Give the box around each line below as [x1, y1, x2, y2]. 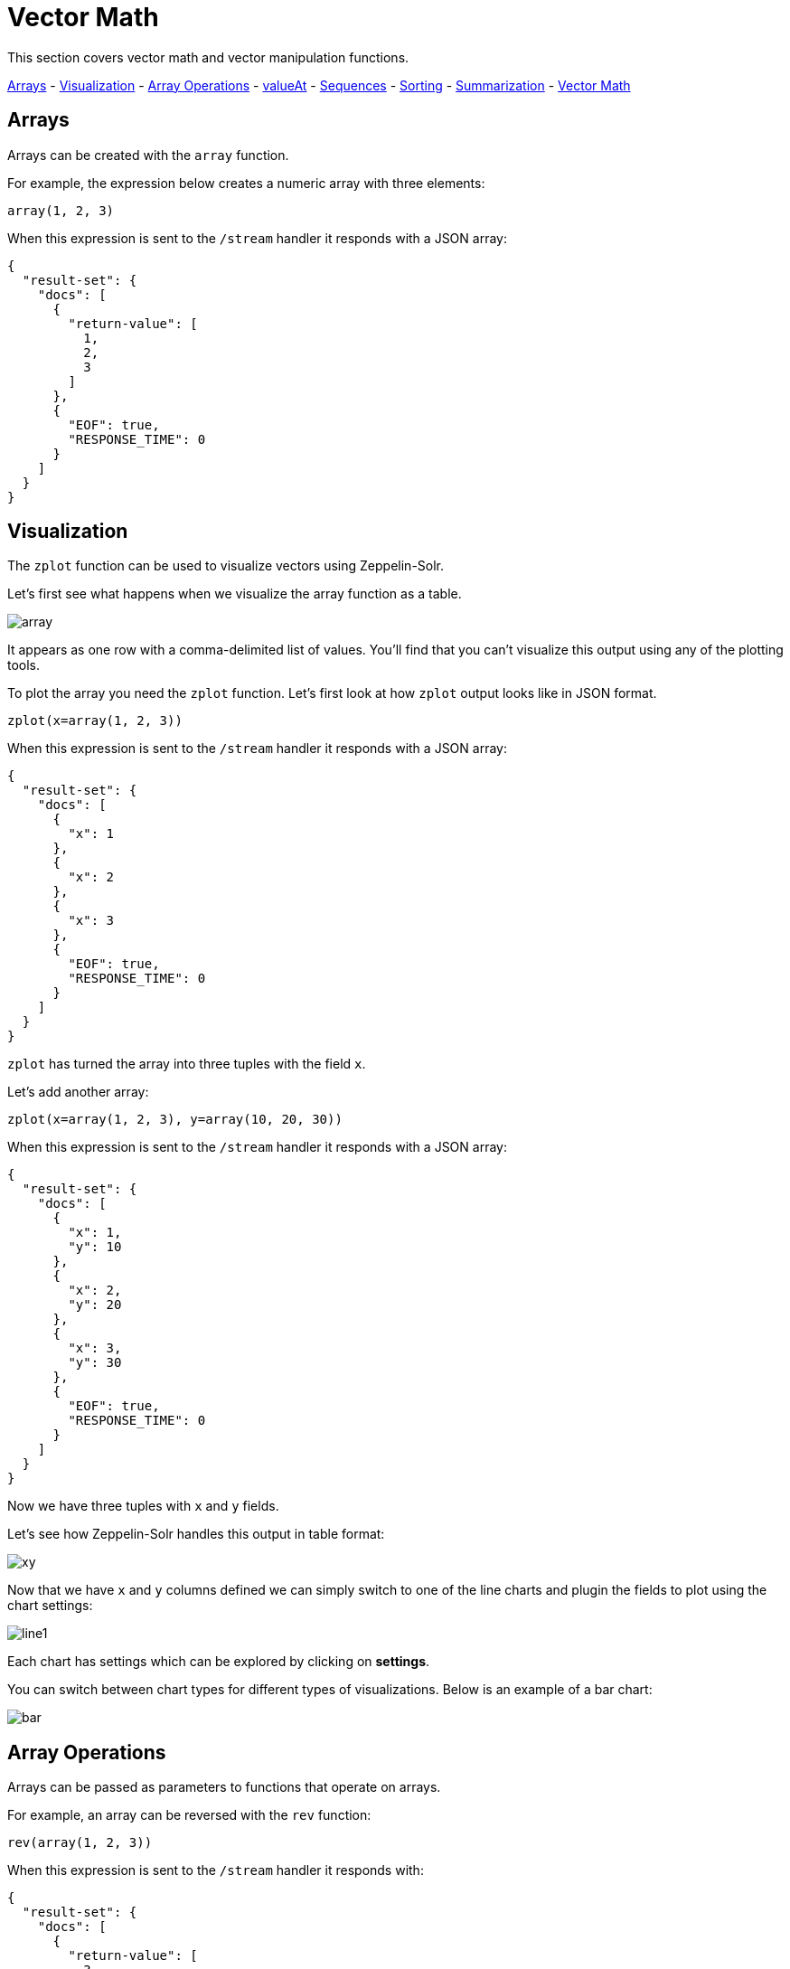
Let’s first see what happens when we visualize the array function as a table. [7, 586, 462, 602]
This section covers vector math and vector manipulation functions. [7, 49, 409, 65]
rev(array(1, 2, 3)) [7, 1835, 153, 1851]
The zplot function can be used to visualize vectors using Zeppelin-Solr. [7, 558, 445, 574]
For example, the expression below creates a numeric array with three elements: [7, 174, 485, 191]
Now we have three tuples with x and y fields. [7, 1498, 279, 1514]
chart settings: [7, 1597, 93, 1614]
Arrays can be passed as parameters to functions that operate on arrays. [7, 1779, 441, 1795]
